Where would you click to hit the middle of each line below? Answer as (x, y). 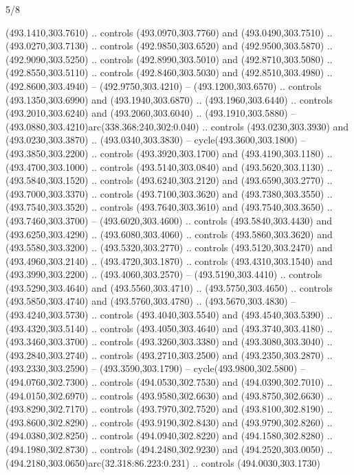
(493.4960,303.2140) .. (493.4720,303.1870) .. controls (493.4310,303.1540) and (169, 260)
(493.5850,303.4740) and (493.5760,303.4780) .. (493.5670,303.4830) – (151, 301)
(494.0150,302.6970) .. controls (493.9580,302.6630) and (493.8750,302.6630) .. (169, 395)
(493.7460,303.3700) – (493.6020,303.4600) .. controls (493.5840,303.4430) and (169, 220)
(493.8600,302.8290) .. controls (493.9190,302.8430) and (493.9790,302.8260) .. (169, 422)
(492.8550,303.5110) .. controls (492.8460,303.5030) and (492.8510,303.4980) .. (169, 72)
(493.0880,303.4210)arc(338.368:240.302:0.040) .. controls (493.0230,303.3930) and (177, 126)
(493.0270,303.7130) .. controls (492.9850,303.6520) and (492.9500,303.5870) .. (169, 46)
